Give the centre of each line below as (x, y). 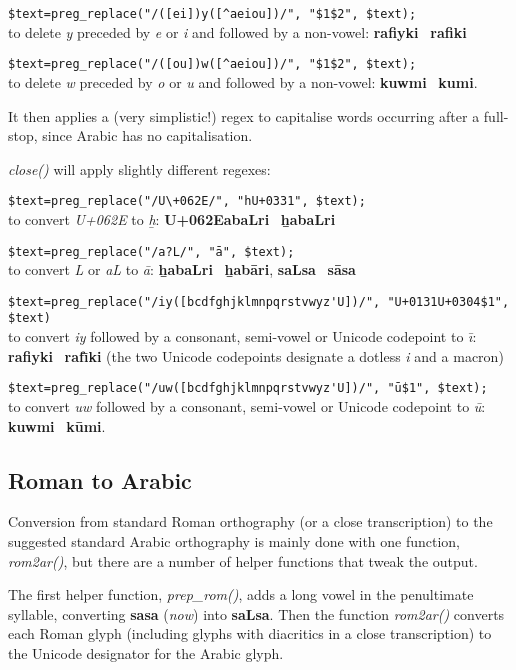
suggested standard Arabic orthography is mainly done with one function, (234, 540)
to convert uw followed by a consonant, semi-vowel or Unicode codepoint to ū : (247, 405)
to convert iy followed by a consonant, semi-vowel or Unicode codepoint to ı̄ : (242, 336)
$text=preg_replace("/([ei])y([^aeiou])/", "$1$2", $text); (212, 14)
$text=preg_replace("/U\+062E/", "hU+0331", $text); (187, 201)
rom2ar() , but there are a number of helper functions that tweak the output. (243, 560)
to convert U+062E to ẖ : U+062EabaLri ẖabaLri (172, 218)
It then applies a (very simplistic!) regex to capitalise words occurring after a (244, 115)
